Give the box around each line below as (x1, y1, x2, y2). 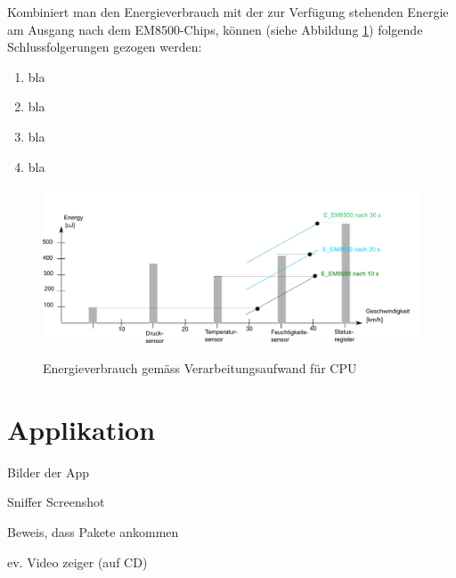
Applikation (7, 411, 156, 447)
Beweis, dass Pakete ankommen (7, 522, 179, 541)
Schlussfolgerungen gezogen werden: (7, 37, 202, 56)
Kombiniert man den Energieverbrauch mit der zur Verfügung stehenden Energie (7, 3, 449, 20)
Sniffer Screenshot (7, 493, 105, 511)
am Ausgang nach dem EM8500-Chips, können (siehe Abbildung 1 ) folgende (7, 20, 423, 38)
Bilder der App (7, 462, 90, 481)
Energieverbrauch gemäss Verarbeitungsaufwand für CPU (43, 359, 357, 378)
